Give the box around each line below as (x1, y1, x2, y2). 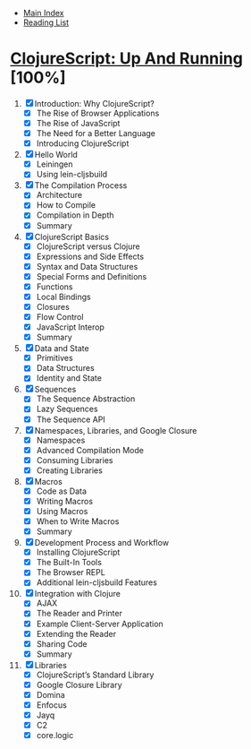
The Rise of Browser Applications (36, 108, 160, 118)
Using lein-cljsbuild (36, 169, 108, 180)
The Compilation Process (34, 180, 128, 191)
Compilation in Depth (36, 210, 114, 220)
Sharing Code (36, 638, 88, 649)
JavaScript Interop (36, 322, 105, 332)
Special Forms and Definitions (36, 271, 147, 281)
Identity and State (36, 373, 102, 383)
